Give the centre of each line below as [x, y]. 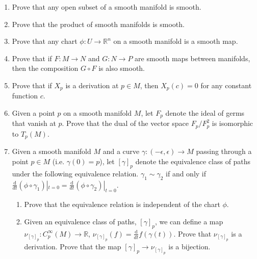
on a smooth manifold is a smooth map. [176, 41]
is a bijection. [189, 247]
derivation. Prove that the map [73, 247]
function [25, 96]
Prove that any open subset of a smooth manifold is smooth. [107, 7]
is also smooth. [122, 68]
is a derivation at [92, 85]
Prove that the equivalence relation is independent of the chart [122, 204]
